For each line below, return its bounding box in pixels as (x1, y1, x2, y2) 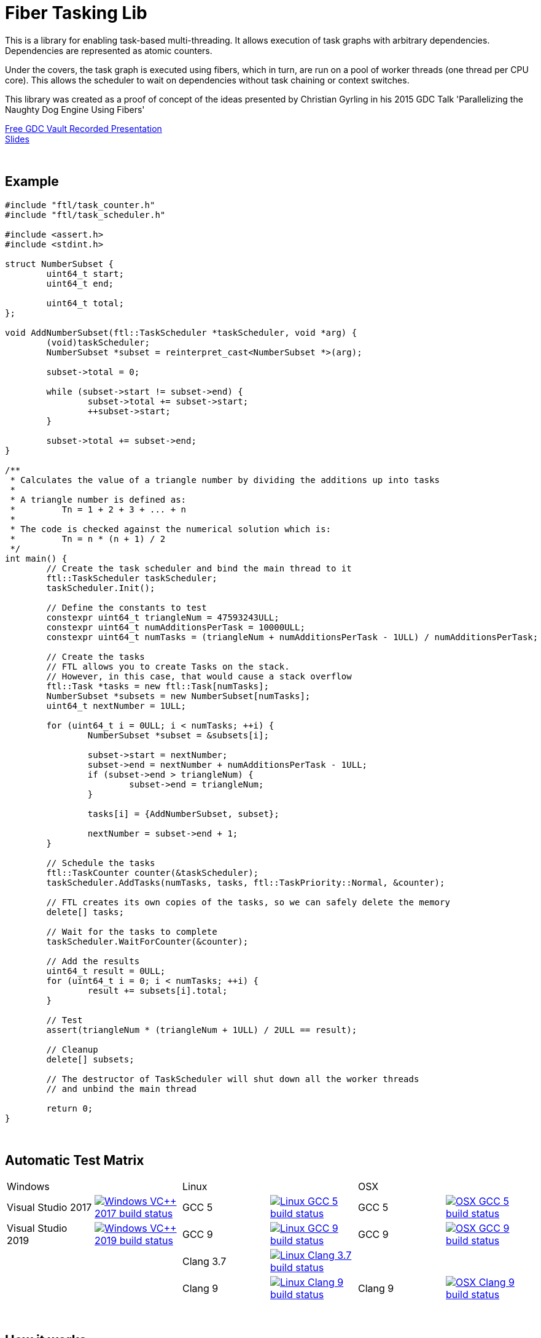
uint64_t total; (46, 298, 124, 308)
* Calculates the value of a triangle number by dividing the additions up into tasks (10, 474, 440, 485)
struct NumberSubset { (5, 258, 114, 269)
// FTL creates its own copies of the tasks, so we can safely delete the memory (46, 897, 450, 907)
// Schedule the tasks (46, 857, 155, 868)
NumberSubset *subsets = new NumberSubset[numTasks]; (46, 690, 311, 701)
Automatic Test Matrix (5, 1153, 144, 1169)
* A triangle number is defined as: (10, 494, 187, 505)
